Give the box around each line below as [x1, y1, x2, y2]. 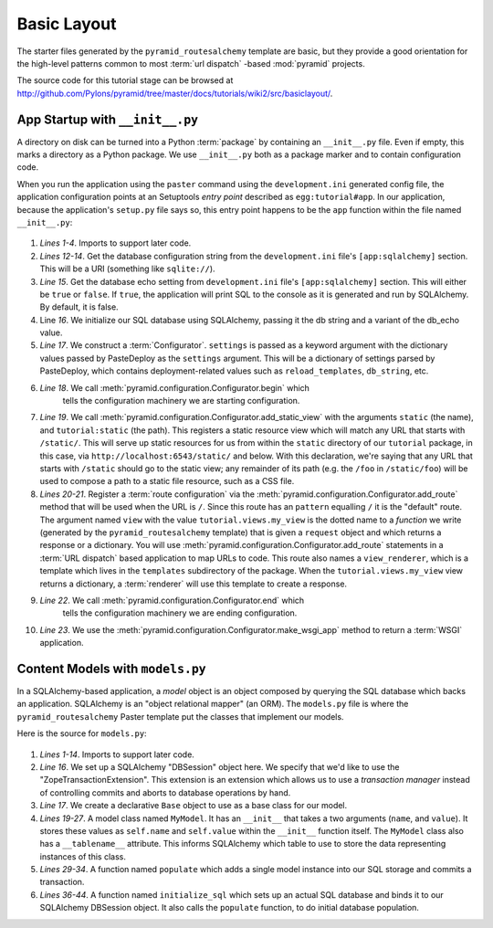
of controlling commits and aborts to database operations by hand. [39, 786, 291, 798]
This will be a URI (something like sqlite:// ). [39, 263, 215, 274]
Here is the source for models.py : [16, 728, 147, 739]
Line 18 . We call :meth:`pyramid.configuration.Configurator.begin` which [39, 382, 310, 393]
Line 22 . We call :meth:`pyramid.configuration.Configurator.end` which [39, 595, 305, 606]
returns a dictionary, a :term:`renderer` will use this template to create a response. [39, 578, 347, 589]
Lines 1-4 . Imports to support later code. [39, 237, 192, 248]
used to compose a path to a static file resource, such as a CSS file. [39, 476, 295, 487]
